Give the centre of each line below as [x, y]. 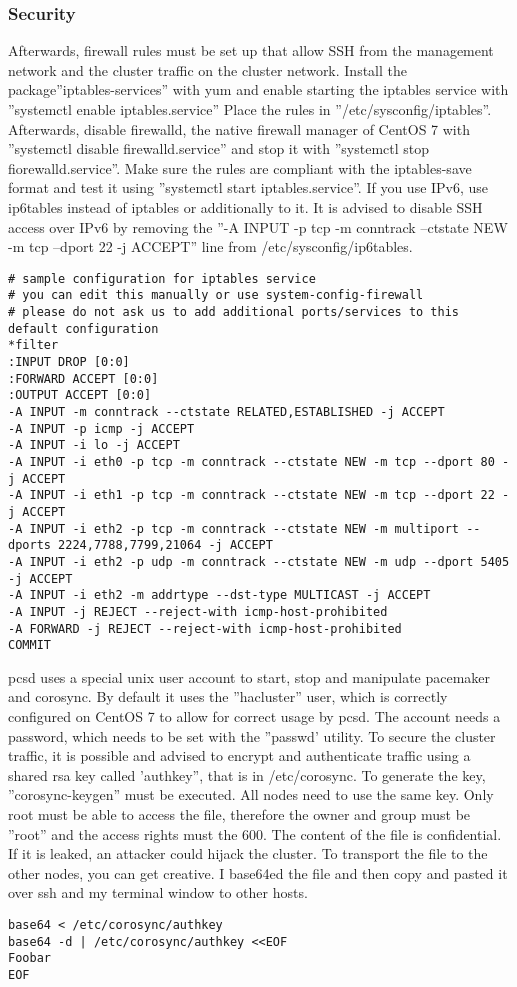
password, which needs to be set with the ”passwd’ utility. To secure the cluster [252, 735]
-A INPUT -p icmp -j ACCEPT [101, 428]
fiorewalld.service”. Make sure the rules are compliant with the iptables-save [240, 167]
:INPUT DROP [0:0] [69, 362]
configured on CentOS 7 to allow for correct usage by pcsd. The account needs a [254, 716]
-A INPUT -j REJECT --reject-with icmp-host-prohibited [198, 611]
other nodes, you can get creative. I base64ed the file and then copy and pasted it [258, 872]
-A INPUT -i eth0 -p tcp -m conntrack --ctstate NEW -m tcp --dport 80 [251, 461]
